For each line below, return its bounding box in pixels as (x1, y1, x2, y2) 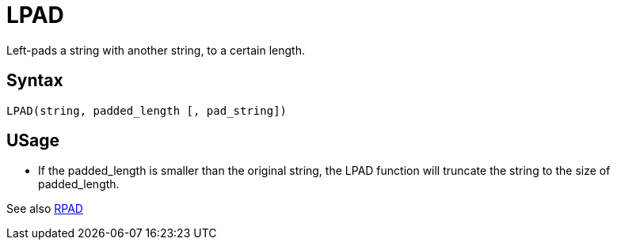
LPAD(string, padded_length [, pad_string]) (6, 104, 288, 117)
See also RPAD (6, 202, 83, 216)
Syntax (6, 70, 63, 91)
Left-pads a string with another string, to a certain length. (6, 43, 305, 57)
